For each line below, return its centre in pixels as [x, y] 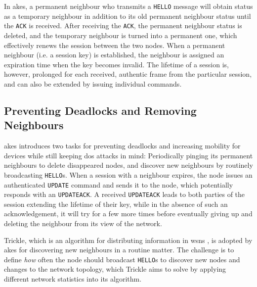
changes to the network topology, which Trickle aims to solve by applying [115, 269]
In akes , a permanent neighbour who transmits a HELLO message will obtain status [128, 6]
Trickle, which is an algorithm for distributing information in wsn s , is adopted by [128, 240]
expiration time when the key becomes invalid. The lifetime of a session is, [116, 64]
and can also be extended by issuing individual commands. [93, 83]
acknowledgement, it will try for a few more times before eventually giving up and [128, 214]
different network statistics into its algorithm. [73, 279]
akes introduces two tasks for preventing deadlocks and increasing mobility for [122, 146]
